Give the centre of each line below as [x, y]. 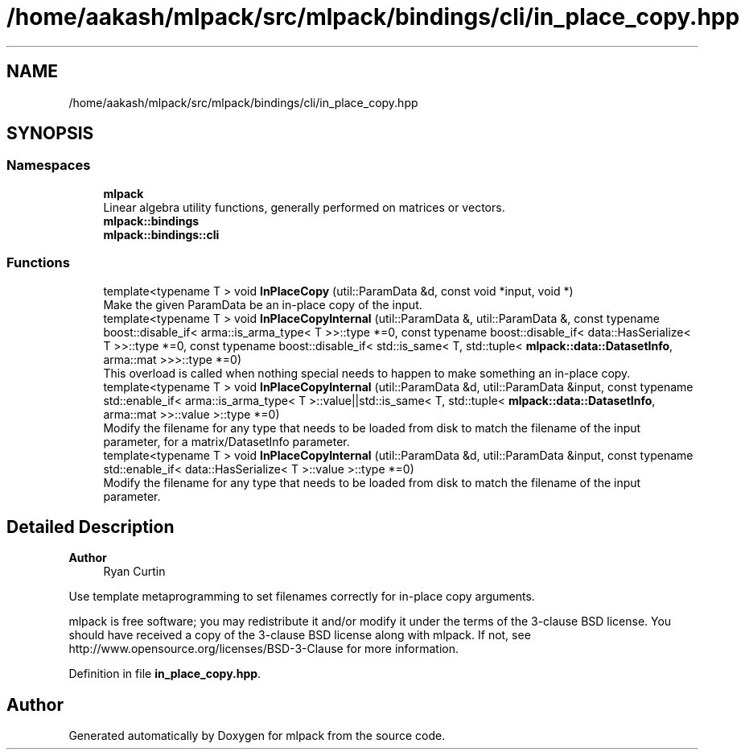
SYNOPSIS [50, 134]
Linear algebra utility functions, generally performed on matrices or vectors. [304, 207]
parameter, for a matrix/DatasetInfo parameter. [226, 441]
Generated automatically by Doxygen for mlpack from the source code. [257, 736]
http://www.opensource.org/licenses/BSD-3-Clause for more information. [263, 649]
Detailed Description [91, 527]
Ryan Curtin [134, 572]
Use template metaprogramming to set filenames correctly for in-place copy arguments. [302, 597]
